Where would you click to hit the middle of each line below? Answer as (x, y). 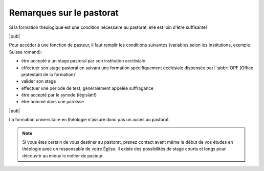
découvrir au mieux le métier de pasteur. (63, 155)
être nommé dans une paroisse (53, 102)
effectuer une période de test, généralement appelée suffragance (87, 88)
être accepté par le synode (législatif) (59, 95)
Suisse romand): (26, 52)
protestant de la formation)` (49, 74)
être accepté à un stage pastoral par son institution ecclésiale (83, 61)
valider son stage (39, 81)
